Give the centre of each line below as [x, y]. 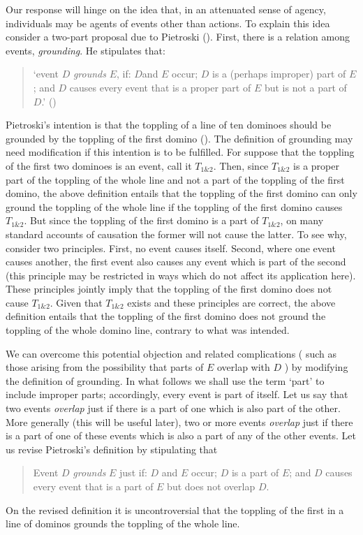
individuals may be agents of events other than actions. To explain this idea [168, 23]
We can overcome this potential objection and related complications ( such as [171, 353]
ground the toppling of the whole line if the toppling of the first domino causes [174, 206]
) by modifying [316, 367]
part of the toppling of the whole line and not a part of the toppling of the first [175, 179]
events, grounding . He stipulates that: [86, 50]
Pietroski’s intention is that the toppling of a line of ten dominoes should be [169, 125]
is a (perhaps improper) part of [279, 74]
